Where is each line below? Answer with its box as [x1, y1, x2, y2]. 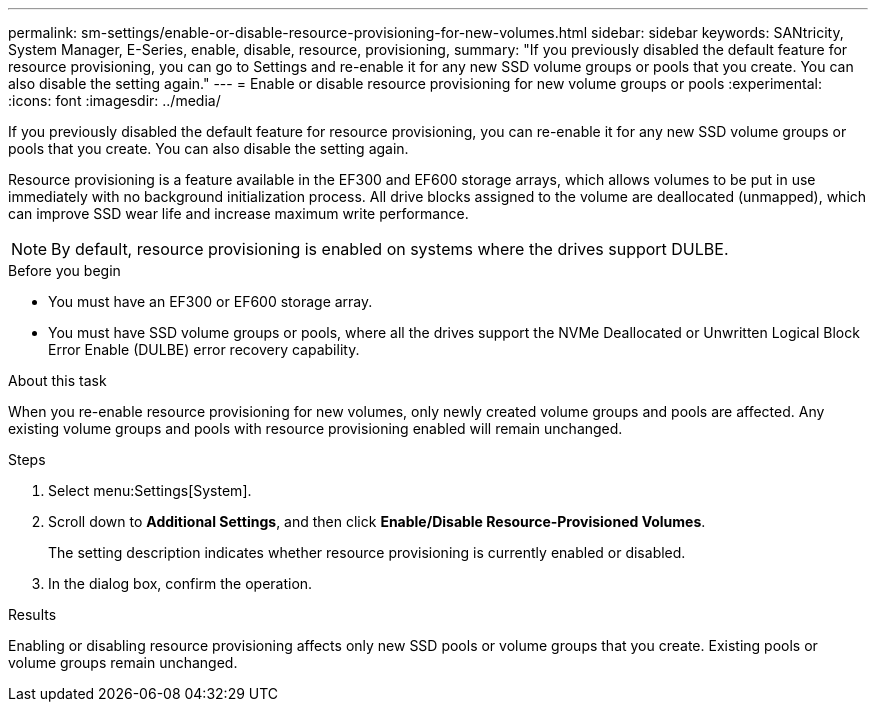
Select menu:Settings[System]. [48, 482, 252, 499]
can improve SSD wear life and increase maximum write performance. [8, 205, 469, 222]
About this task [8, 372, 107, 389]
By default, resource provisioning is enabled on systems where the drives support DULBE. [51, 239, 729, 259]
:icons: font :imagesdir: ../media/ [8, 92, 221, 109]
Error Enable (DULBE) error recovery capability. [48, 341, 360, 358]
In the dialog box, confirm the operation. [48, 575, 313, 592]
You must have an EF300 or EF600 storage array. [48, 293, 373, 310]
